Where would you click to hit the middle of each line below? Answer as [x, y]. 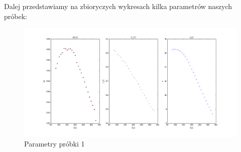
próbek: [16, 16]
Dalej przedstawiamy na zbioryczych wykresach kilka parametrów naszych [118, 6]
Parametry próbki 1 [54, 144]
